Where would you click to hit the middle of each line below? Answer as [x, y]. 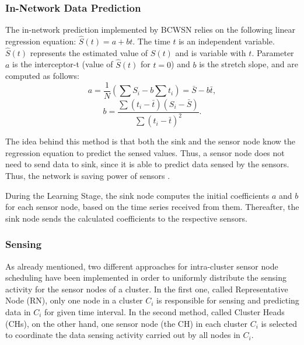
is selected [279, 323]
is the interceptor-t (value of [63, 64]
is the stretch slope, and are [249, 64]
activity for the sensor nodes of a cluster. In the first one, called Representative [147, 289]
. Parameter [273, 52]
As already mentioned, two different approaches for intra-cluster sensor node [142, 266]
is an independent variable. [227, 41]
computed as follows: [42, 76]
